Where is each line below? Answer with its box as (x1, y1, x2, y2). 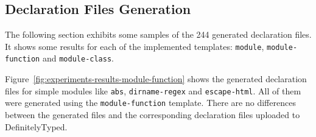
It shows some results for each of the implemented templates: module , (5, 40, 264, 52)
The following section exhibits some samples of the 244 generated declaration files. (5, 28, 312, 41)
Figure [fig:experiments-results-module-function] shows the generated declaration (5, 72, 307, 85)
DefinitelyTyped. (5, 120, 68, 133)
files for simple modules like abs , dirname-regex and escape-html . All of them (5, 84, 301, 97)
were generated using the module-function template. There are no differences (5, 96, 296, 109)
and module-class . (42, 52, 114, 65)
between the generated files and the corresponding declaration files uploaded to (5, 108, 300, 121)
